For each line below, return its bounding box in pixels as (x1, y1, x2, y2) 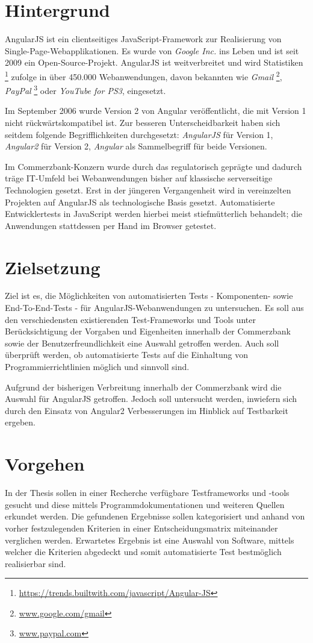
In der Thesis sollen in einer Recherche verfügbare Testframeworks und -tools (5, 486, 290, 499)
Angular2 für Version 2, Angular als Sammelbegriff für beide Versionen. (5, 140, 267, 152)
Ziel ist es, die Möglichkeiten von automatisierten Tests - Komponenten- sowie (5, 289, 293, 302)
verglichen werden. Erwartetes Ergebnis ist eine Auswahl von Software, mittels (5, 533, 294, 546)
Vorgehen (5, 451, 85, 476)
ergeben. (5, 416, 36, 428)
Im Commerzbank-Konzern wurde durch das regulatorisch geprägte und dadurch (5, 160, 302, 172)
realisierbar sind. (5, 557, 66, 569)
